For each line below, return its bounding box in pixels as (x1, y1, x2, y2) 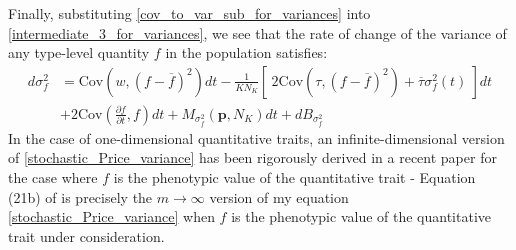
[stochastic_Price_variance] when (8, 206, 215, 227)
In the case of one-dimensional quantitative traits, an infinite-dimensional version (8, 127, 505, 148)
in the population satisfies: (165, 42, 328, 63)
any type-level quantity (8, 42, 150, 63)
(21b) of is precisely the (8, 186, 153, 207)
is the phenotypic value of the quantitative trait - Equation (113, 167, 476, 188)
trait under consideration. (8, 225, 165, 246)
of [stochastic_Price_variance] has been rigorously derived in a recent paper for (8, 147, 497, 168)
